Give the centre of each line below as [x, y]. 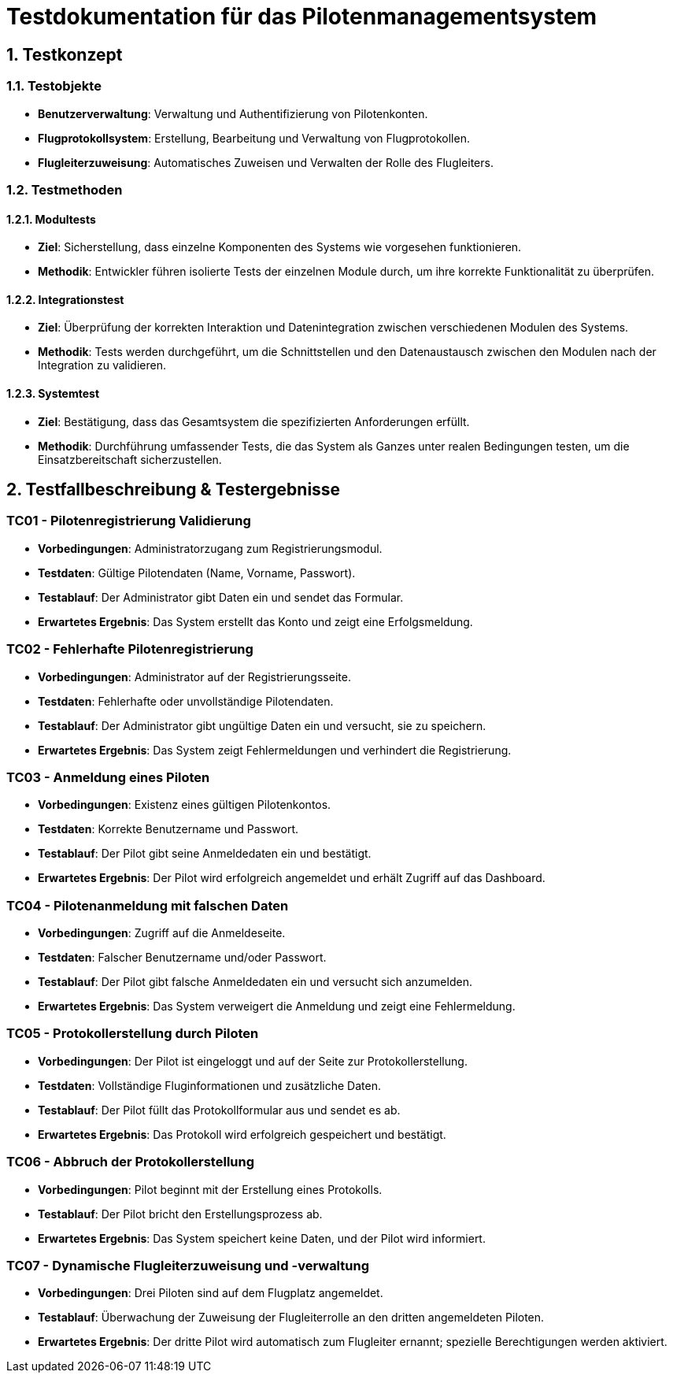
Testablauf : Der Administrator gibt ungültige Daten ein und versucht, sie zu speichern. [262, 725]
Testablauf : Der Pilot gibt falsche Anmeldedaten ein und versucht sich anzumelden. [255, 982]
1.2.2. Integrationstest [65, 299]
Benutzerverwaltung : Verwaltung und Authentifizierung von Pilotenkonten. [233, 113]
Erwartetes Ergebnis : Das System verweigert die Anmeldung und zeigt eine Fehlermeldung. [277, 1006]
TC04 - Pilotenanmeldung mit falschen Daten [148, 905]
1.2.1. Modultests [51, 219]
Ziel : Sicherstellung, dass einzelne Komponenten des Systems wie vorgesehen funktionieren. [280, 247]
